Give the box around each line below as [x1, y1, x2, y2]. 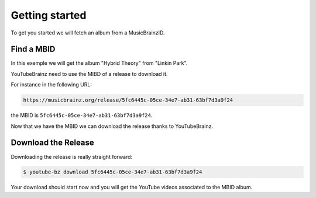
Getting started [11, 9, 87, 22]
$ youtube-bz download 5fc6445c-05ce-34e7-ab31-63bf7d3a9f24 [23, 169, 202, 175]
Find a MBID [11, 44, 56, 54]
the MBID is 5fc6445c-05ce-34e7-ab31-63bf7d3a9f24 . [11, 112, 153, 119]
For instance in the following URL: [11, 81, 92, 88]
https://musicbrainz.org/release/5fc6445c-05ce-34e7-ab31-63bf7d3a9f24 [23, 97, 233, 103]
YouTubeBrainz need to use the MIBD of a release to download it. [11, 70, 168, 77]
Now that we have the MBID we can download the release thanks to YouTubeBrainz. [11, 123, 214, 130]
